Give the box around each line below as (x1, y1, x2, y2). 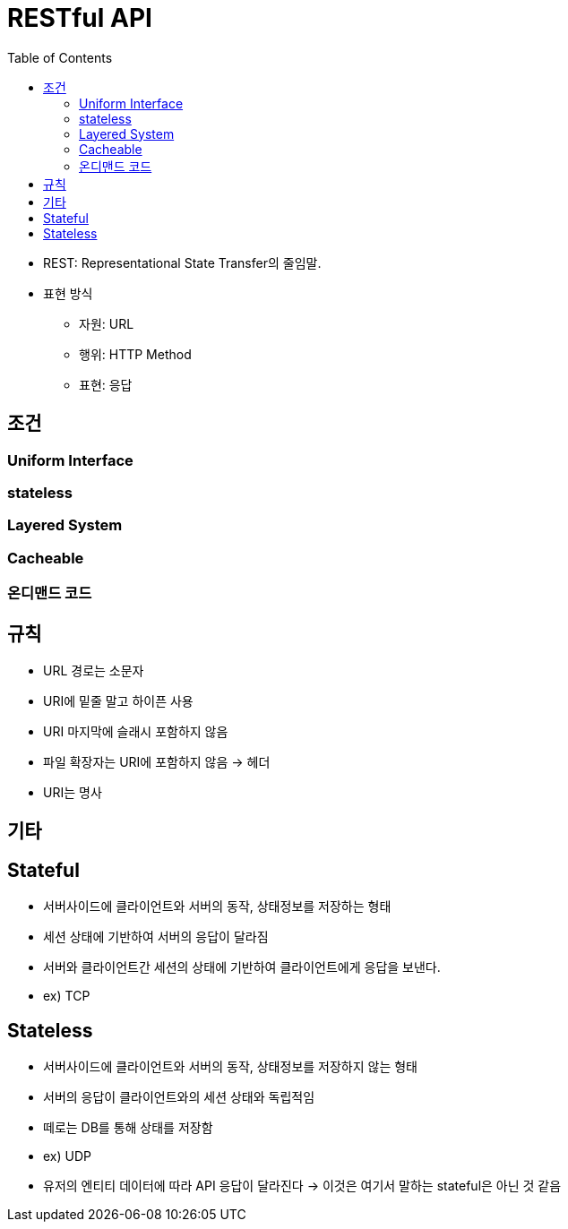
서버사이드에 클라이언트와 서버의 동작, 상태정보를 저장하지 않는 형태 (43, 1059, 417, 1075)
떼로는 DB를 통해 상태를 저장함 (43, 1120, 213, 1136)
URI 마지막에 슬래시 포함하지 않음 (43, 723, 228, 739)
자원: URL (79, 315, 134, 331)
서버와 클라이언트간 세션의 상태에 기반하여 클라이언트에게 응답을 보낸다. (43, 959, 441, 975)
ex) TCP (43, 988, 90, 1004)
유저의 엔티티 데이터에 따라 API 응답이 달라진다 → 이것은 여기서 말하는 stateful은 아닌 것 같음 (43, 1178, 562, 1194)
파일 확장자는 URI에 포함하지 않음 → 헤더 (43, 753, 271, 769)
